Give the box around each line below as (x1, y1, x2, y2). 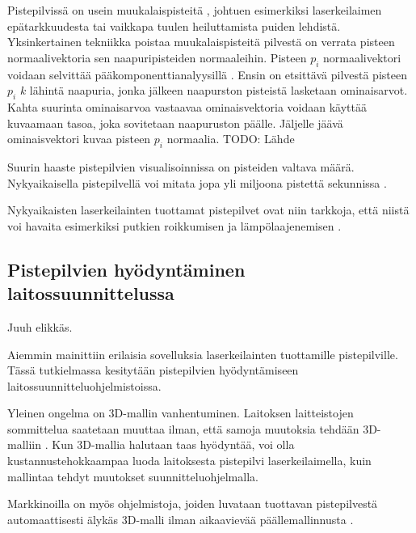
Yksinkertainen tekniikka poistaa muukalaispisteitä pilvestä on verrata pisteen (7, 33, 395, 50)
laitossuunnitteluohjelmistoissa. (7, 377, 162, 394)
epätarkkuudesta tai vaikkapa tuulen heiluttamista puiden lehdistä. (7, 17, 341, 34)
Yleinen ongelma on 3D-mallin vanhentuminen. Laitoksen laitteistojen (7, 404, 354, 421)
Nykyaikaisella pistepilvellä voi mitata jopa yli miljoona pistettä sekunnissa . (7, 174, 387, 191)
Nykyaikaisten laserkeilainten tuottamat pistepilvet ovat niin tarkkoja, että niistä (7, 201, 410, 218)
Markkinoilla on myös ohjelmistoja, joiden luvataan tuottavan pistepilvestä (7, 495, 378, 512)
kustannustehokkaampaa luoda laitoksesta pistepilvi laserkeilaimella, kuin (7, 452, 372, 469)
